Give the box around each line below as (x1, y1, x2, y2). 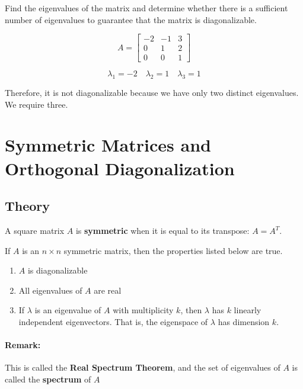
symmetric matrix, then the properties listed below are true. (63, 244, 283, 256)
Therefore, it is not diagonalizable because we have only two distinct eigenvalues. (5, 86, 299, 99)
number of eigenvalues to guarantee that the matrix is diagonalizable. (5, 13, 257, 25)
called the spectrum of (5, 372, 91, 385)
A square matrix (5, 224, 65, 237)
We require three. (5, 98, 68, 110)
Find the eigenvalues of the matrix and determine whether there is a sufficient (5, 2, 288, 14)
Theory (5, 197, 50, 215)
